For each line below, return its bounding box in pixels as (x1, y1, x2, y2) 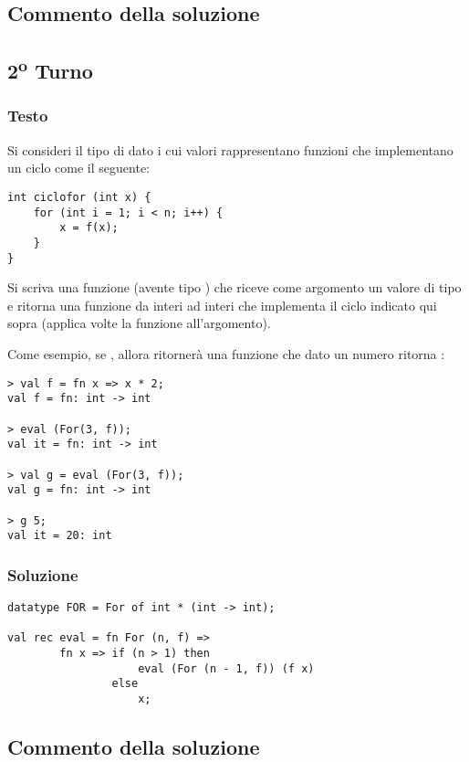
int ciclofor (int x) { (7, 190, 151, 204)
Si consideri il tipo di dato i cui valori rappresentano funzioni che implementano (7, 140, 453, 159)
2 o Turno (7, 53, 93, 85)
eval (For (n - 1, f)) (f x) (138, 661, 315, 675)
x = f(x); (59, 221, 119, 235)
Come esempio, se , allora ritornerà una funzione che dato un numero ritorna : (7, 344, 445, 364)
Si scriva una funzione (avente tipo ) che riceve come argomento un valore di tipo (7, 278, 462, 297)
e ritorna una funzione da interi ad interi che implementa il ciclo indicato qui (7, 295, 437, 314)
